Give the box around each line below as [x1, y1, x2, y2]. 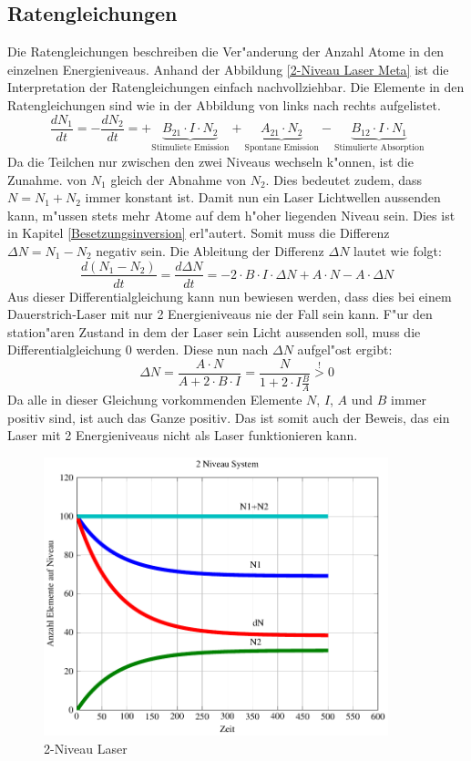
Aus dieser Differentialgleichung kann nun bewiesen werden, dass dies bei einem [7, 286, 452, 305]
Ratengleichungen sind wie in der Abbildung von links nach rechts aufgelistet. [7, 95, 441, 114]
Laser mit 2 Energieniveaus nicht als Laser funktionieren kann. [7, 426, 358, 445]
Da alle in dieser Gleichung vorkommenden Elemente [7, 390, 302, 409]
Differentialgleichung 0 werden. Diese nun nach [7, 340, 269, 359]
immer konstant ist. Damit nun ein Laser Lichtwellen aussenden [85, 188, 441, 207]
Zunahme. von [7, 170, 87, 189]
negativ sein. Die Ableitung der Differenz [96, 241, 324, 260]
